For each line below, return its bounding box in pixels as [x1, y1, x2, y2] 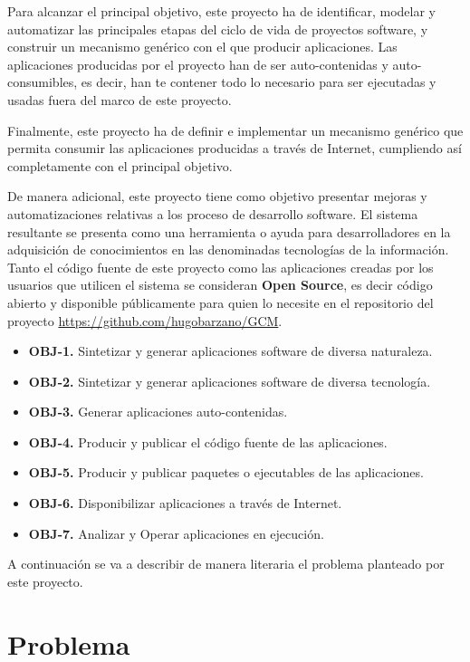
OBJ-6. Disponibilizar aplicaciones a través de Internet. [28, 494, 342, 513]
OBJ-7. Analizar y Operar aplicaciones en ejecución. [28, 523, 324, 542]
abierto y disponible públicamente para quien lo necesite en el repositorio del [7, 293, 434, 312]
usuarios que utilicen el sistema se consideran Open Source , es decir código [7, 275, 433, 294]
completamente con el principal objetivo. [7, 156, 233, 175]
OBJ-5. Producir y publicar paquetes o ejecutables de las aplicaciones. [28, 463, 424, 482]
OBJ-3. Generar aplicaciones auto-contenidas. [28, 402, 288, 421]
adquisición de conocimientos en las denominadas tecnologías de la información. [7, 240, 449, 259]
